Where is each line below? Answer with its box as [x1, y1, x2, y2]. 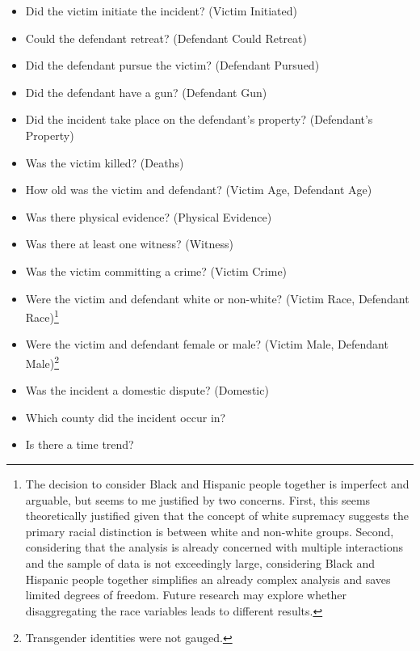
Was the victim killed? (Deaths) [25, 154, 184, 171]
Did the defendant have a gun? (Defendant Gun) [25, 83, 267, 100]
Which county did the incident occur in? [25, 408, 226, 425]
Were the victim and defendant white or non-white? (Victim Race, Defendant [25, 290, 409, 306]
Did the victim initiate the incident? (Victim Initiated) [25, 2, 298, 19]
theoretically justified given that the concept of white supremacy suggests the [25, 507, 409, 524]
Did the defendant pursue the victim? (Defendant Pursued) [25, 57, 320, 74]
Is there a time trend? [25, 436, 134, 453]
